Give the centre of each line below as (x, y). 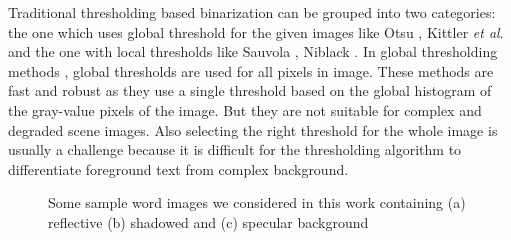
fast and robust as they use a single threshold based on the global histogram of (250, 90)
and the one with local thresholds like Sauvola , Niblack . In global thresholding (253, 51)
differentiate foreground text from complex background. (178, 168)
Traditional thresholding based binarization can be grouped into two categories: (252, 12)
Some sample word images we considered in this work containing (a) (257, 202)
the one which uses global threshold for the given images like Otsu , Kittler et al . (256, 31)
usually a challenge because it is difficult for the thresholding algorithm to (235, 149)
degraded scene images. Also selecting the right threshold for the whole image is (253, 129)
